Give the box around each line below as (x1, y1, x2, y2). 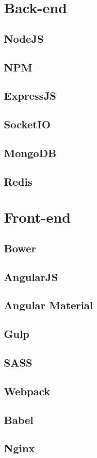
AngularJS (4, 269, 58, 284)
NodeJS (4, 31, 44, 46)
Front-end (4, 207, 71, 227)
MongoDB (4, 145, 57, 160)
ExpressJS (4, 88, 57, 103)
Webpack (4, 383, 50, 398)
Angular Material (4, 298, 93, 313)
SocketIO (4, 117, 51, 132)
